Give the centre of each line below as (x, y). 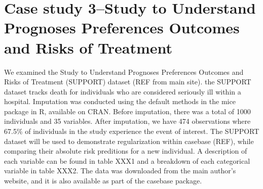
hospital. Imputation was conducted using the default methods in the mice (120, 101)
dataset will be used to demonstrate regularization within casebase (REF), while (129, 141)
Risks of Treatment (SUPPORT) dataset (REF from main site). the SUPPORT (128, 82)
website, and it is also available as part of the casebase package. (103, 181)
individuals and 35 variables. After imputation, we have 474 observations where (127, 121)
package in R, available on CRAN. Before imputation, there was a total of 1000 (127, 111)
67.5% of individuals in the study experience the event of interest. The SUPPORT (132, 131)
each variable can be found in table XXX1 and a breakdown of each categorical (127, 160)
